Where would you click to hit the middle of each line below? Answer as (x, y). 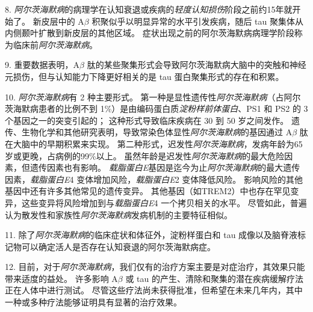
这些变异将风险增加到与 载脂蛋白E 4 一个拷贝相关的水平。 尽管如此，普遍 (164, 202)
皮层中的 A (63, 21)
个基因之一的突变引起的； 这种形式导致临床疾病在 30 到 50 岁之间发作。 (147, 120)
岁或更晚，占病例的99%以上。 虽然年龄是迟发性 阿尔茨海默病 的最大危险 (145, 155)
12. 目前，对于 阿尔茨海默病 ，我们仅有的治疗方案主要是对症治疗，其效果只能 (155, 267)
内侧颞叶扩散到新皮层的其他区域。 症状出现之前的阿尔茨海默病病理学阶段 (150, 33)
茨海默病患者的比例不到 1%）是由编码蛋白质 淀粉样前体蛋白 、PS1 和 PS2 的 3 (156, 109)
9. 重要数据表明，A (42, 65)
